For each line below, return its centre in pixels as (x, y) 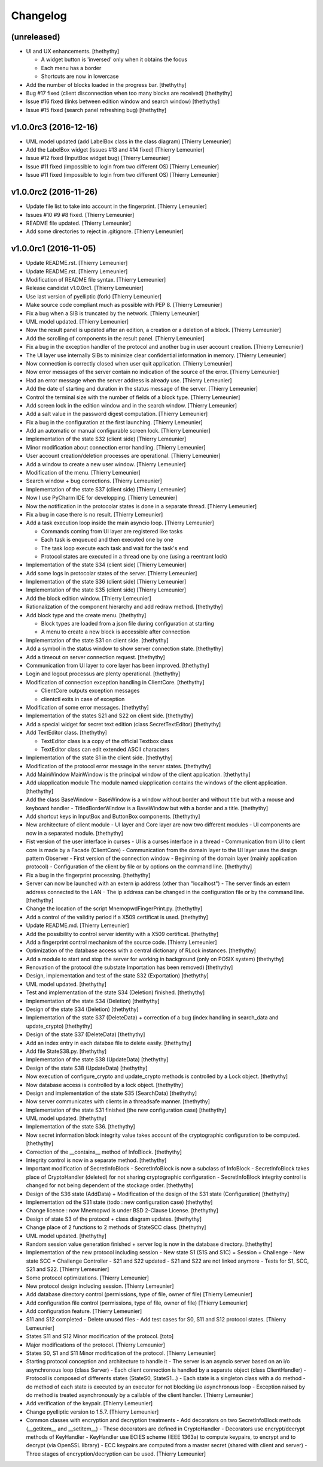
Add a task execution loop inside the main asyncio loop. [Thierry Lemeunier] (120, 523)
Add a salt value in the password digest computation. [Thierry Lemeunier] (117, 414)
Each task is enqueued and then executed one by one (107, 540)
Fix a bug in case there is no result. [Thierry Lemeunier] (95, 514)
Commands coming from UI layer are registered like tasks (112, 531)
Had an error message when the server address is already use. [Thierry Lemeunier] (129, 380)
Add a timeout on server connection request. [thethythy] (96, 657)
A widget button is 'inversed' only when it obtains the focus (114, 59)
